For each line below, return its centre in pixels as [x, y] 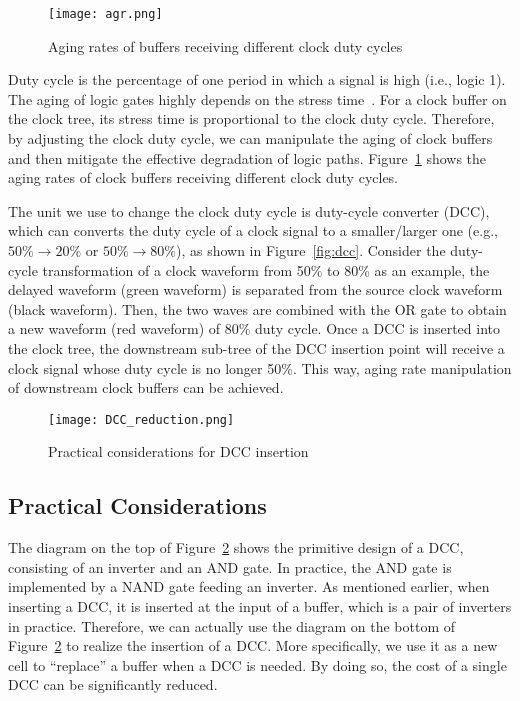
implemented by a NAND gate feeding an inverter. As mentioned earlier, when [249, 586]
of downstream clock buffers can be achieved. [146, 387]
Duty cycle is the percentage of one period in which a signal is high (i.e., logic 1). [257, 79]
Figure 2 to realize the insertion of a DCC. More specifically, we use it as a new [253, 645]
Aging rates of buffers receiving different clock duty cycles [225, 45]
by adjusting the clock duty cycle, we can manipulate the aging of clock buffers [250, 138]
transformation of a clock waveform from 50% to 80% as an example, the [266, 269]
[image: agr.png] [105, 14]
